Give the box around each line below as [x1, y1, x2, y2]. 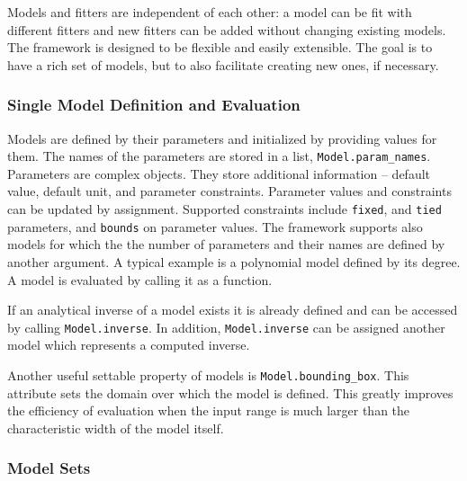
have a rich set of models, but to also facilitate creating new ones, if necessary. [7, 55, 439, 74]
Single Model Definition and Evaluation [7, 94, 301, 116]
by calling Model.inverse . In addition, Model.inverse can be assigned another [7, 317, 445, 336]
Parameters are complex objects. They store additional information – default [7, 164, 431, 183]
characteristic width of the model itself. [7, 418, 224, 437]
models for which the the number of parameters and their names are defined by [7, 235, 445, 254]
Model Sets [7, 457, 91, 479]
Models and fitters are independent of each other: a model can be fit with [7, 3, 412, 21]
